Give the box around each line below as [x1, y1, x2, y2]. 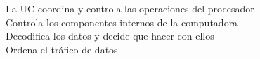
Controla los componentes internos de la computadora [6, 15, 238, 29]
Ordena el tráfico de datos [6, 42, 118, 56]
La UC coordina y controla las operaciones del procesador [6, 1, 254, 15]
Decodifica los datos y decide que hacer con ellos [6, 28, 214, 43]
